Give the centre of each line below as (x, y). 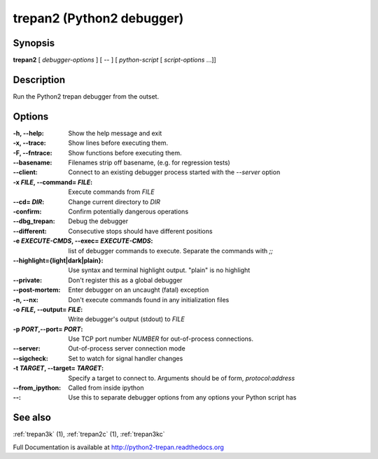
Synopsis (34, 43)
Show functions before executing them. (125, 153)
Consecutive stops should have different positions (140, 231)
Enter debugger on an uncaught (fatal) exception (139, 290)
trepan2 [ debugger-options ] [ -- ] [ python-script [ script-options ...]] (114, 60)
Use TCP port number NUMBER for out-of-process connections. (161, 339)
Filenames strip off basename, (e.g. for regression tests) (149, 163)
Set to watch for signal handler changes (126, 358)
